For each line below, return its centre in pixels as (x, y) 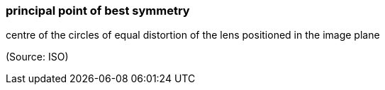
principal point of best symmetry (98, 11)
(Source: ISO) (37, 57)
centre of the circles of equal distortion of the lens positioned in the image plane (193, 35)
